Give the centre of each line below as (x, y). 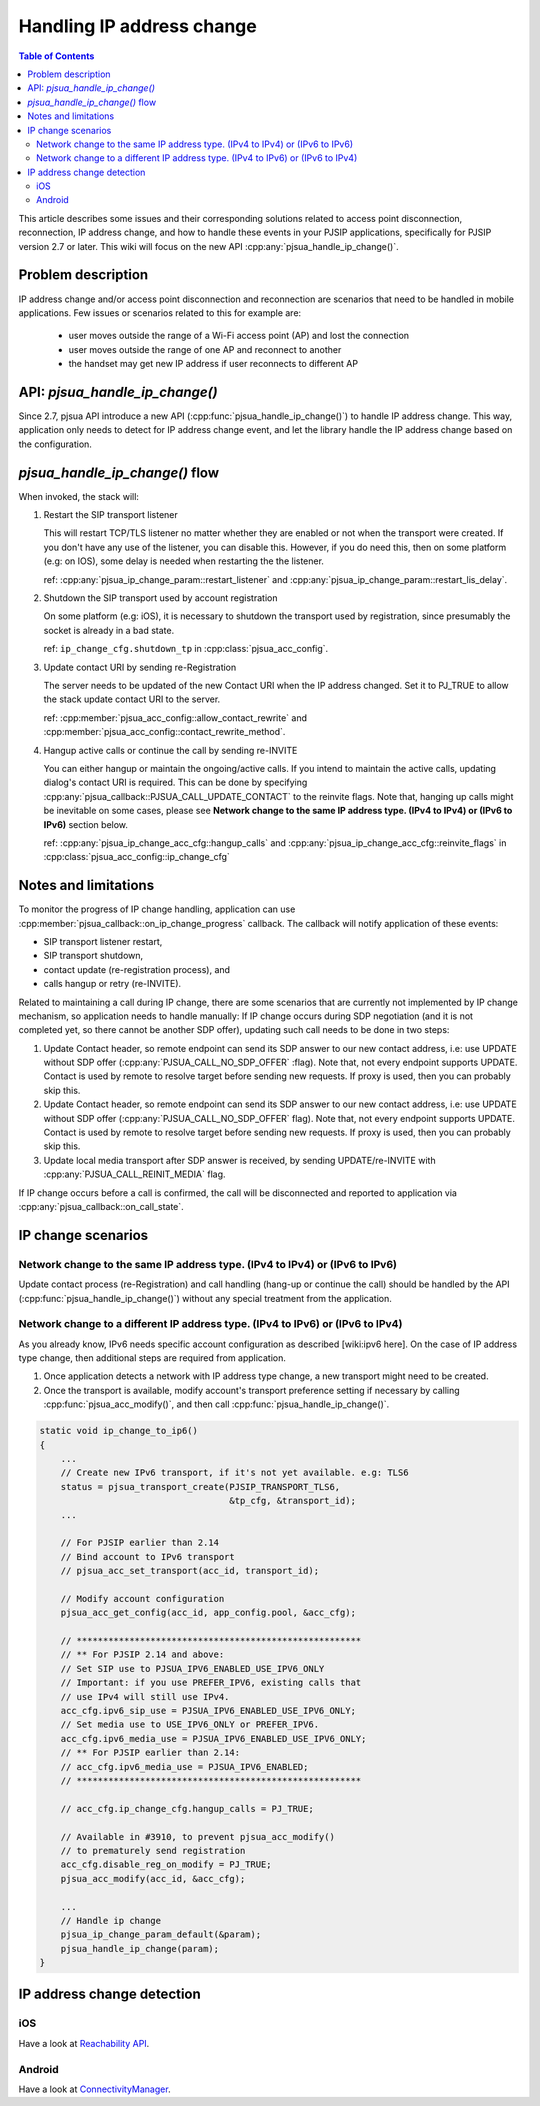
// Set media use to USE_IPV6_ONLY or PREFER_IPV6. (190, 1724)
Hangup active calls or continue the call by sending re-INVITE (170, 750)
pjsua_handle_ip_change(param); (140, 1948)
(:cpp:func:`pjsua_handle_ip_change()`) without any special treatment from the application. (205, 1298)
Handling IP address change (137, 26)
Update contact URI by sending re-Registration (140, 667)
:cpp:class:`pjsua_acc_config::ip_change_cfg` (136, 857)
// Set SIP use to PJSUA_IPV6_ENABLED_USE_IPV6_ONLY (192, 1668)
